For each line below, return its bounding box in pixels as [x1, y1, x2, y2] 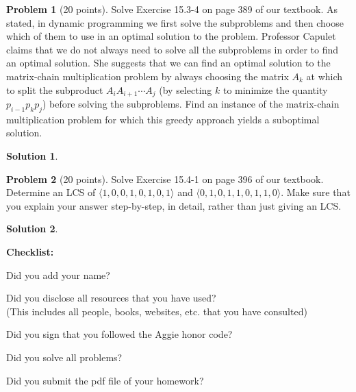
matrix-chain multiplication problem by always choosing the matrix [6, 69, 289, 83]
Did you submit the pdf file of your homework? [6, 373, 204, 387]
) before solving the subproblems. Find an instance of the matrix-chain [42, 97, 340, 111]
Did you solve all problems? [6, 350, 123, 364]
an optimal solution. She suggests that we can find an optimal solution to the [6, 56, 331, 70]
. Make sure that [281, 185, 351, 199]
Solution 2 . [6, 221, 58, 236]
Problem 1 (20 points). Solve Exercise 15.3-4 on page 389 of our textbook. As [6, 2, 338, 16]
